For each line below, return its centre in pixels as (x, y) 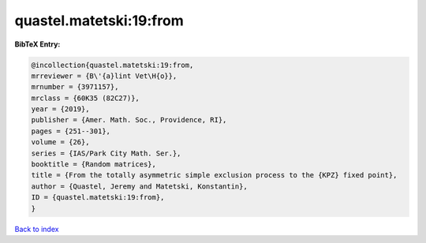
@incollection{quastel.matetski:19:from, (112, 65)
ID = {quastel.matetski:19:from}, (98, 198)
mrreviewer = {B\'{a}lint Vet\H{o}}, (104, 76)
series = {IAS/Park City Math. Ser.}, (106, 153)
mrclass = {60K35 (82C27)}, (85, 98)
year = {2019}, (60, 109)
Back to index (37, 229)
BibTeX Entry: (37, 44)
